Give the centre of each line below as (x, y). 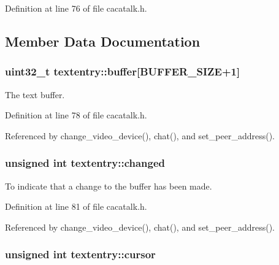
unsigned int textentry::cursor (80, 254)
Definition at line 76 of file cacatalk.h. (76, 8)
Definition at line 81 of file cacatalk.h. (76, 206)
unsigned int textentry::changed (85, 163)
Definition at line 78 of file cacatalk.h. (76, 115)
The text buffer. (35, 94)
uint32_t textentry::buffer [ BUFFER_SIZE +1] (123, 71)
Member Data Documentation (103, 41)
